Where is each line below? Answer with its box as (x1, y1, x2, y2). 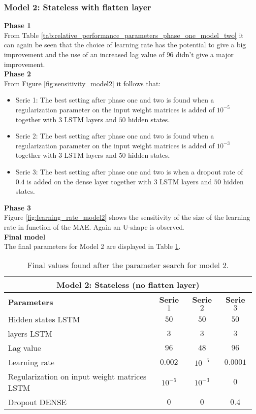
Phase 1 (4, 20, 31, 31)
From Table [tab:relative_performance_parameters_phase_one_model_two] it (4, 30, 244, 40)
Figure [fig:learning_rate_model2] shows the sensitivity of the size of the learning (4, 212, 251, 222)
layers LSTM (8, 327, 53, 339)
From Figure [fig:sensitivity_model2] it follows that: (4, 78, 161, 88)
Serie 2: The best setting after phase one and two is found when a (15, 131, 214, 141)
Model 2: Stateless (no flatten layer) (56, 278, 200, 290)
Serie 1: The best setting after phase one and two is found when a (15, 95, 214, 105)
